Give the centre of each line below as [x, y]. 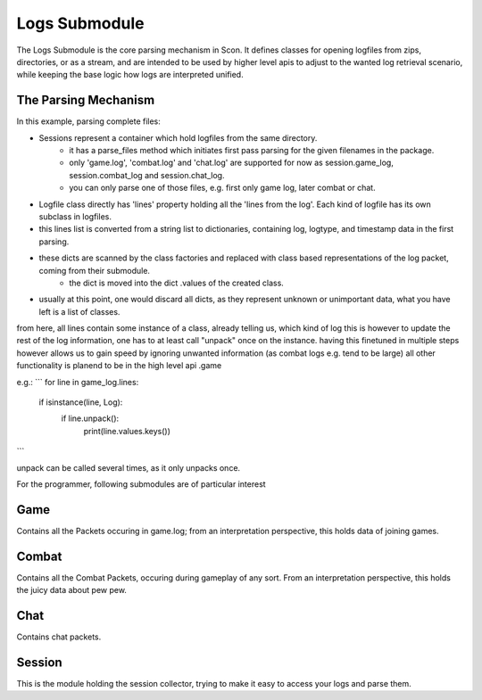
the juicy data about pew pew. [71, 590]
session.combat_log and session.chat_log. [147, 175]
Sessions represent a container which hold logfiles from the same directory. [178, 137]
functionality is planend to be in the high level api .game [119, 366]
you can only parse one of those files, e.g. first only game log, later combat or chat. [222, 188]
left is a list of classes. [79, 311]
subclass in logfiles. [75, 216]
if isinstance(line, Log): [81, 402]
